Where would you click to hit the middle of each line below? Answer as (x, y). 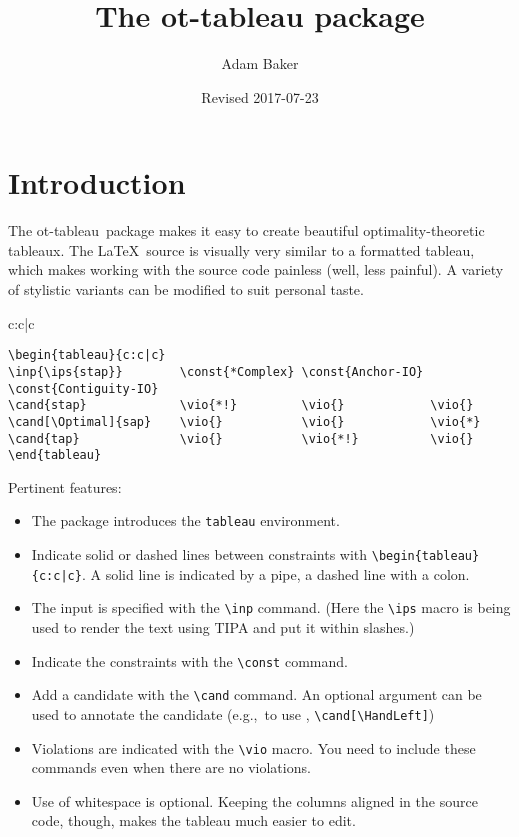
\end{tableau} (55, 455)
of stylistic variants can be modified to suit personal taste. (186, 289)
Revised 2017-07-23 (260, 96)
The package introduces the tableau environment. (185, 520)
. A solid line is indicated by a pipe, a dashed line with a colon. (275, 573)
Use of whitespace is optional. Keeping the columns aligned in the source (254, 800)
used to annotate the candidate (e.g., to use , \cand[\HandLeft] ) (233, 713)
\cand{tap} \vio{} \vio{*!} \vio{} (241, 438)
